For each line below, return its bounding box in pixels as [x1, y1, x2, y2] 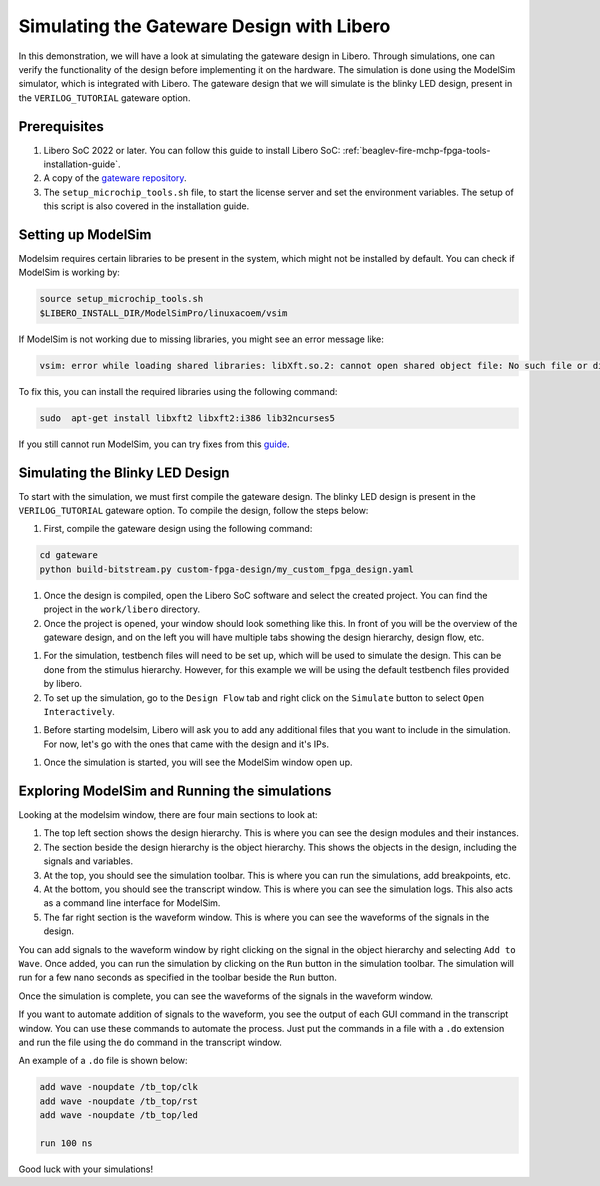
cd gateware [39, 550, 99, 561]
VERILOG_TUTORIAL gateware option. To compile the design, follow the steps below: [18, 505, 369, 517]
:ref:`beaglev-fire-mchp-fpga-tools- [342, 144, 491, 156]
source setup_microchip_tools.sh [39, 293, 204, 305]
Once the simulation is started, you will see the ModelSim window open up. [43, 756, 354, 769]
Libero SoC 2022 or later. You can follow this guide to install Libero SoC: [43, 144, 341, 156]
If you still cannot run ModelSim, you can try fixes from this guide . [18, 438, 290, 450]
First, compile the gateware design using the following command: [43, 523, 313, 535]
